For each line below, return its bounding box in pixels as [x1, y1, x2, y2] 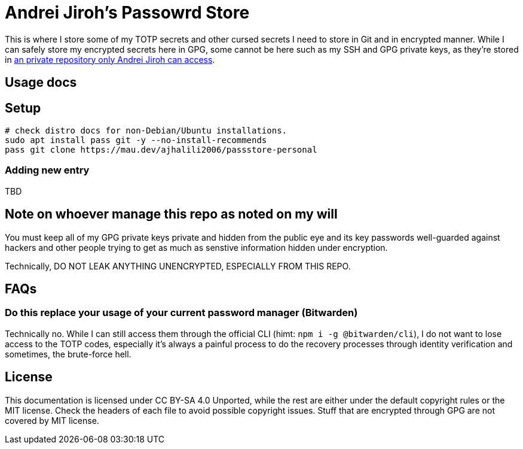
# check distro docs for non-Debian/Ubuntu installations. [5, 126, 288, 136]
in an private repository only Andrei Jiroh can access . [5, 54, 215, 65]
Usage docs [5, 75, 77, 90]
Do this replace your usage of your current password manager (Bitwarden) [5, 307, 358, 319]
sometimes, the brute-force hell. [5, 348, 131, 359]
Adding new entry [5, 164, 90, 177]
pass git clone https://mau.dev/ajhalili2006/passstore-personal [5, 145, 317, 155]
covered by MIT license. [5, 415, 99, 426]
